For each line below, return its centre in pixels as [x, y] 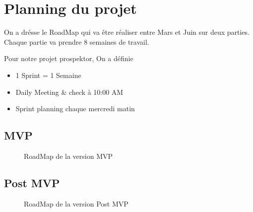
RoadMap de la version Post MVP [76, 203]
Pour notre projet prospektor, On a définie [69, 58]
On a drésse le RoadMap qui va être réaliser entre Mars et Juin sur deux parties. [127, 32]
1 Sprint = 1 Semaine [48, 75]
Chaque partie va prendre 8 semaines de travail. [77, 41]
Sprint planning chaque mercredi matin [75, 108]
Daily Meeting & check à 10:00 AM [69, 92]
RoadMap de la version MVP [68, 156]
